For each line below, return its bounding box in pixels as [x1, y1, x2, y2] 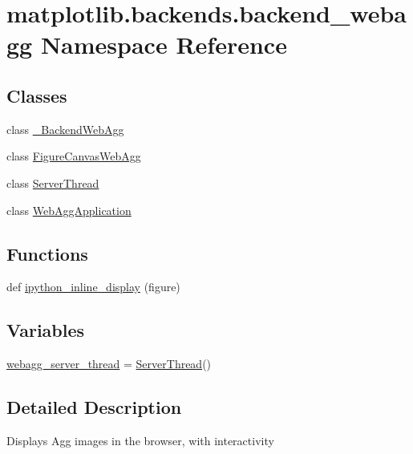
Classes [6, 83, 67, 107]
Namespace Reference [40, 28, 287, 61]
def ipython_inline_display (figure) [6, 278, 180, 295]
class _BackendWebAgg [6, 120, 124, 137]
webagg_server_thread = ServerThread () [6, 355, 212, 372]
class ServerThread [6, 174, 99, 191]
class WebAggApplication [6, 201, 132, 218]
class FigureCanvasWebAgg [6, 148, 141, 164]
